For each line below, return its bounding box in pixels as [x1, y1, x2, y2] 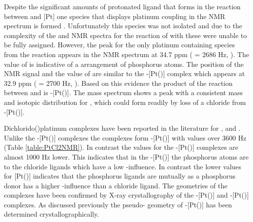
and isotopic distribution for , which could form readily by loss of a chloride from [4, 97, 246, 107]
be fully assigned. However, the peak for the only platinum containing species [4, 40, 235, 50]
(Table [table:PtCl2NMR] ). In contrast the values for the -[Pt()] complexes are [4, 142, 238, 152]
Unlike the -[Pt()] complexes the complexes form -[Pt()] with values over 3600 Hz [4, 132, 247, 142]
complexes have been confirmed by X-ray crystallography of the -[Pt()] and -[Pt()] [4, 190, 249, 200]
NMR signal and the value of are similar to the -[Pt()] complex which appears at [4, 68, 245, 79]
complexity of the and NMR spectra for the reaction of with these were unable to [4, 30, 247, 40]
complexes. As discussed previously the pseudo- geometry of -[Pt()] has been [4, 199, 232, 209]
